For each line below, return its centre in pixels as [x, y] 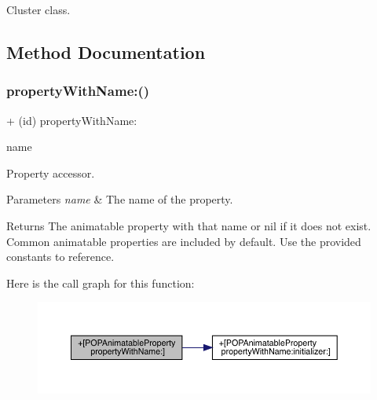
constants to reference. [60, 257]
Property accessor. [51, 172]
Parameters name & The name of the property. [120, 199]
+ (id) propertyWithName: [72, 120]
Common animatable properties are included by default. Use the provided [184, 241]
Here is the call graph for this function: [101, 283]
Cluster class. [38, 9]
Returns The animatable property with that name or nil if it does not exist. [189, 225]
